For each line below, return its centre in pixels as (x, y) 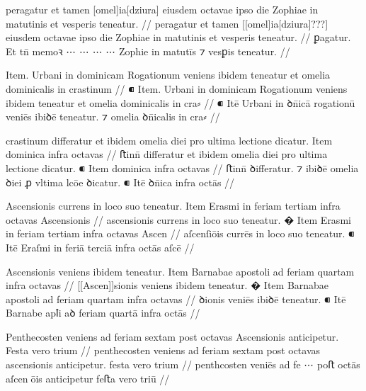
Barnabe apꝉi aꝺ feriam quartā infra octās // (103, 313)
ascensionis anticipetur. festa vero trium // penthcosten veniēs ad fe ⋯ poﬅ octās (183, 364)
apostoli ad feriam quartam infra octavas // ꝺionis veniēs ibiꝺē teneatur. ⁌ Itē (176, 299)
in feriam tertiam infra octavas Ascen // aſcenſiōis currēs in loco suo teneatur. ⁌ (180, 233)
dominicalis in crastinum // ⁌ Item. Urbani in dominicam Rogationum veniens (177, 88)
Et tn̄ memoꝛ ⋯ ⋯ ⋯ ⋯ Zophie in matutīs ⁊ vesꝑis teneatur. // (148, 51)
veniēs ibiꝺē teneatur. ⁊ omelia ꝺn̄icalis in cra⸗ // (113, 117)
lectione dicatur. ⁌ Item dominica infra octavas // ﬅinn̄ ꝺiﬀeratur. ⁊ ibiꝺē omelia (182, 168)
